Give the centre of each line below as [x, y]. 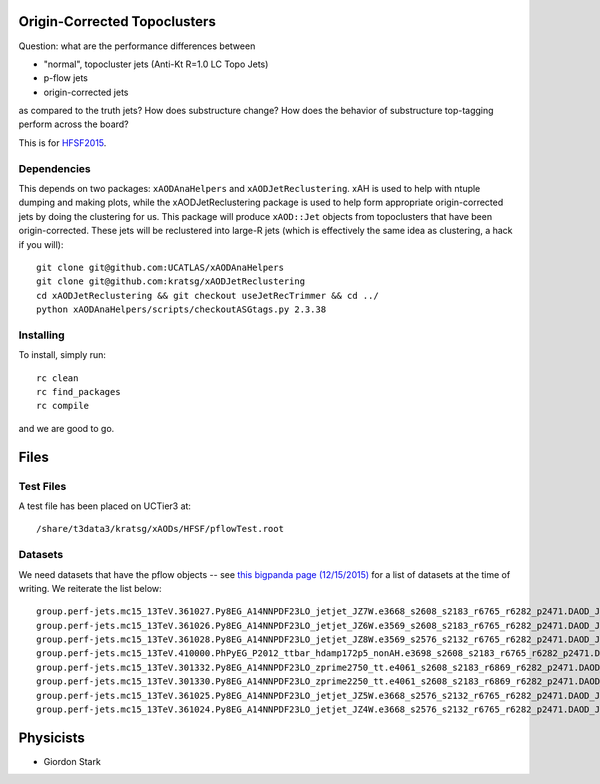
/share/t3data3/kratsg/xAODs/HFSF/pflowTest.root [160, 529]
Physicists [51, 737]
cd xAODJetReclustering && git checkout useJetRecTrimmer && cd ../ [207, 295]
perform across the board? [73, 124]
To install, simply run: [62, 355]
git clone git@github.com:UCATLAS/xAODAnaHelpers [160, 267]
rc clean [57, 378]
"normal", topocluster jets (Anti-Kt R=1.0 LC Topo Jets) [156, 64]
